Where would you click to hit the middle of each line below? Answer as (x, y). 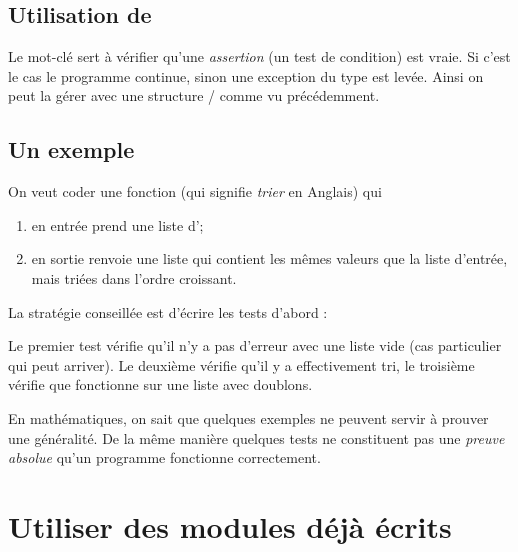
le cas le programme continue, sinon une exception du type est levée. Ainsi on (246, 75)
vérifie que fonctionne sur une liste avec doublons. (160, 384)
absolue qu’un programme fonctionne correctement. (164, 457)
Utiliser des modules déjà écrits (230, 525)
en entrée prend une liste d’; (117, 224)
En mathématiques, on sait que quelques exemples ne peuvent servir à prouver (248, 417)
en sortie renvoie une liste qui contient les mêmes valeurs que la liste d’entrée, (269, 258)
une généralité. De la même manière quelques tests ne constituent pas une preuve (256, 437)
